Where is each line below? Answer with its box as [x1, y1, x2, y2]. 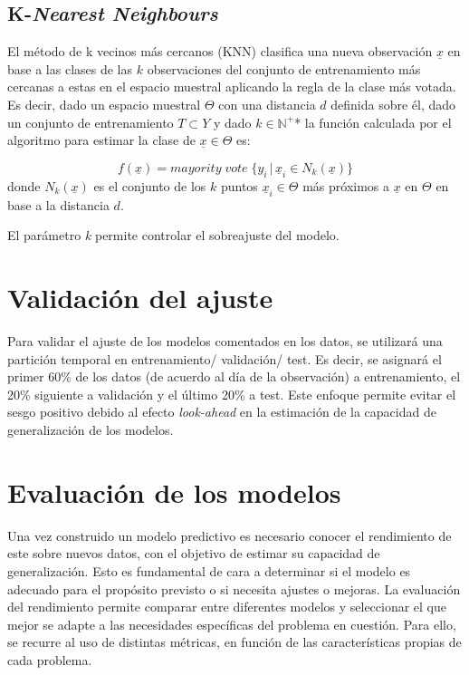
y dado [213, 112, 252, 131]
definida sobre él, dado [330, 94, 456, 113]
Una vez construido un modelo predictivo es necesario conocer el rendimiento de [7, 526, 452, 545]
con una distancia [218, 94, 316, 113]
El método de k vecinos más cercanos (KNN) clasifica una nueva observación [7, 42, 433, 61]
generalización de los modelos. [7, 420, 174, 439]
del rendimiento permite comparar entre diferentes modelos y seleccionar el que [7, 597, 447, 616]
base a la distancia [7, 195, 110, 214]
